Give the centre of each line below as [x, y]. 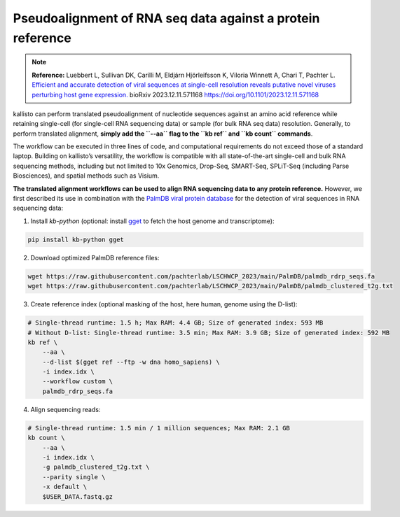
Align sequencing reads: [65, 409]
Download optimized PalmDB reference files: [95, 257]
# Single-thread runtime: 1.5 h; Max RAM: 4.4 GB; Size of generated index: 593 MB [175, 323]
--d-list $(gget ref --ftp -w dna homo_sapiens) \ [131, 362]
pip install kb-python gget [76, 239]
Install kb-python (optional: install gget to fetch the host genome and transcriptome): [152, 221]
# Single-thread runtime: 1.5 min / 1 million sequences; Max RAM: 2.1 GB [159, 428]
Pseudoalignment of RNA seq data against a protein [166, 18]
